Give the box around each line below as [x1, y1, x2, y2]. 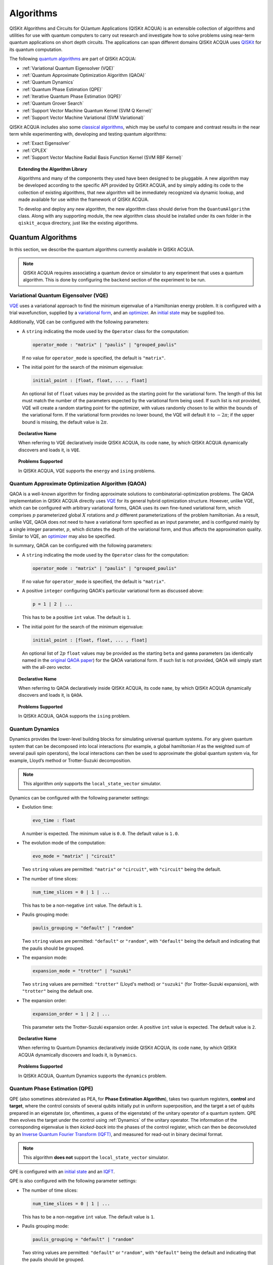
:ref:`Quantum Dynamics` [22, 79, 74, 86]
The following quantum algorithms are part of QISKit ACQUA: [9, 56, 136, 62]
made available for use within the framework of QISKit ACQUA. [18, 196, 149, 202]
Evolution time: [22, 804, 53, 810]
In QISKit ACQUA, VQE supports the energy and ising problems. [18, 468, 156, 474]
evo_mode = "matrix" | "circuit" [32, 853, 116, 859]
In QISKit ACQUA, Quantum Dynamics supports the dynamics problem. [18, 1073, 167, 1079]
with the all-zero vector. [22, 664, 72, 670]
